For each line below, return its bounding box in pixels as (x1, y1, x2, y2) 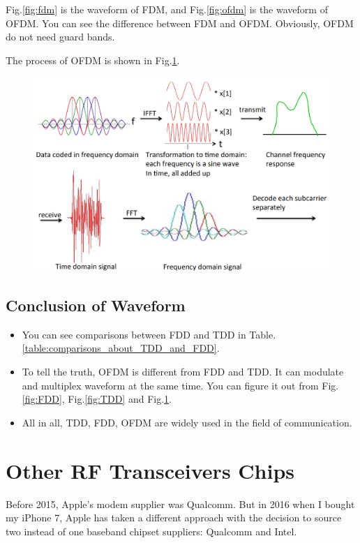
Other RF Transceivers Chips (6, 456, 295, 484)
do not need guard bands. (6, 29, 115, 44)
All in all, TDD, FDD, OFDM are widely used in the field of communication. (22, 415, 352, 429)
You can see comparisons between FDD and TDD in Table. (22, 327, 276, 341)
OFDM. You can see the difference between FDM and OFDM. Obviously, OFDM (6, 15, 354, 30)
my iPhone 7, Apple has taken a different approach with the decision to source (6, 510, 342, 525)
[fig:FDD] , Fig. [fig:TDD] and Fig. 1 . (22, 392, 172, 406)
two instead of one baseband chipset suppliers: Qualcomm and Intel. (6, 523, 297, 538)
